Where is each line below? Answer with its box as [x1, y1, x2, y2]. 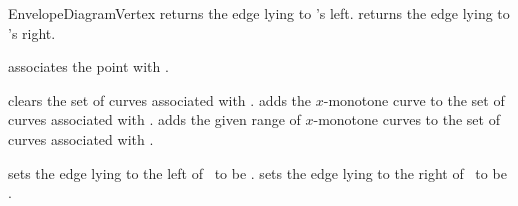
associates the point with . [8, 56, 169, 77]
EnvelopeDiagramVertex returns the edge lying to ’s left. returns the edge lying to [8, 3, 510, 23]
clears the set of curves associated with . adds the [8, 89, 312, 110]
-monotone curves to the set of [313, 109, 500, 130]
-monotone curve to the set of [323, 89, 505, 110]
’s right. [8, 22, 56, 43]
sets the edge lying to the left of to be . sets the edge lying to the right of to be [8, 162, 507, 183]
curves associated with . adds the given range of [8, 109, 301, 130]
